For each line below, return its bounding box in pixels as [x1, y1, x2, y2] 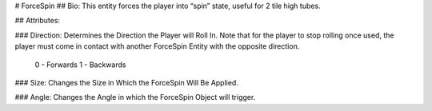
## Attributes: [14, 16, 60, 26]
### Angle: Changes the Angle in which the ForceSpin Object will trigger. [14, 93, 256, 102]
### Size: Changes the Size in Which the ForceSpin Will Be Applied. [14, 77, 239, 87]
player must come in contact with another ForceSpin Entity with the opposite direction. [14, 42, 300, 51]
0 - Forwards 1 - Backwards [34, 60, 126, 69]
